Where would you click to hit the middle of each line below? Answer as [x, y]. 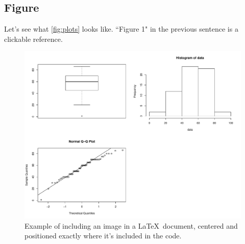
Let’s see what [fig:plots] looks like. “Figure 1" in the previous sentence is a [121, 29]
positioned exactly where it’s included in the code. [103, 236]
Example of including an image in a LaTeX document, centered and [131, 225]
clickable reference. [33, 39]
